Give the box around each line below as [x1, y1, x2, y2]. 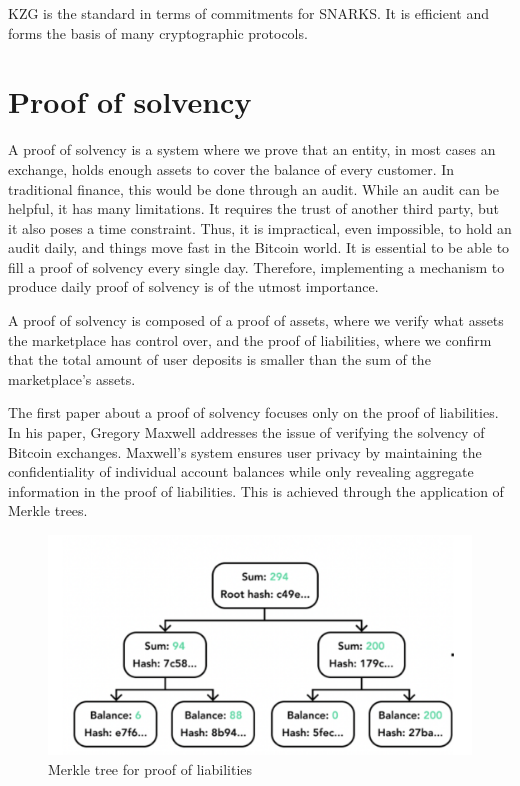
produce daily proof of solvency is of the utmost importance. [8, 276, 379, 297]
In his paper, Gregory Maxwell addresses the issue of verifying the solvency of [8, 422, 485, 443]
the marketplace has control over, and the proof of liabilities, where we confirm [8, 329, 492, 350]
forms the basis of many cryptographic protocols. [8, 22, 308, 43]
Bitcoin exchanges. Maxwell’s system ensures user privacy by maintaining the [8, 441, 482, 462]
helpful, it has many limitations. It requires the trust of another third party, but [8, 198, 500, 219]
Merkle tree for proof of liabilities [48, 758, 253, 779]
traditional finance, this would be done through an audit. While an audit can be [8, 178, 500, 199]
